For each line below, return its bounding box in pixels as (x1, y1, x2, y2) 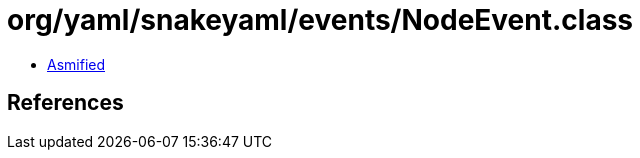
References (7, 90, 124, 116)
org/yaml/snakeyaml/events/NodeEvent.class (7, 3, 634, 37)
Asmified (47, 55, 106, 73)
